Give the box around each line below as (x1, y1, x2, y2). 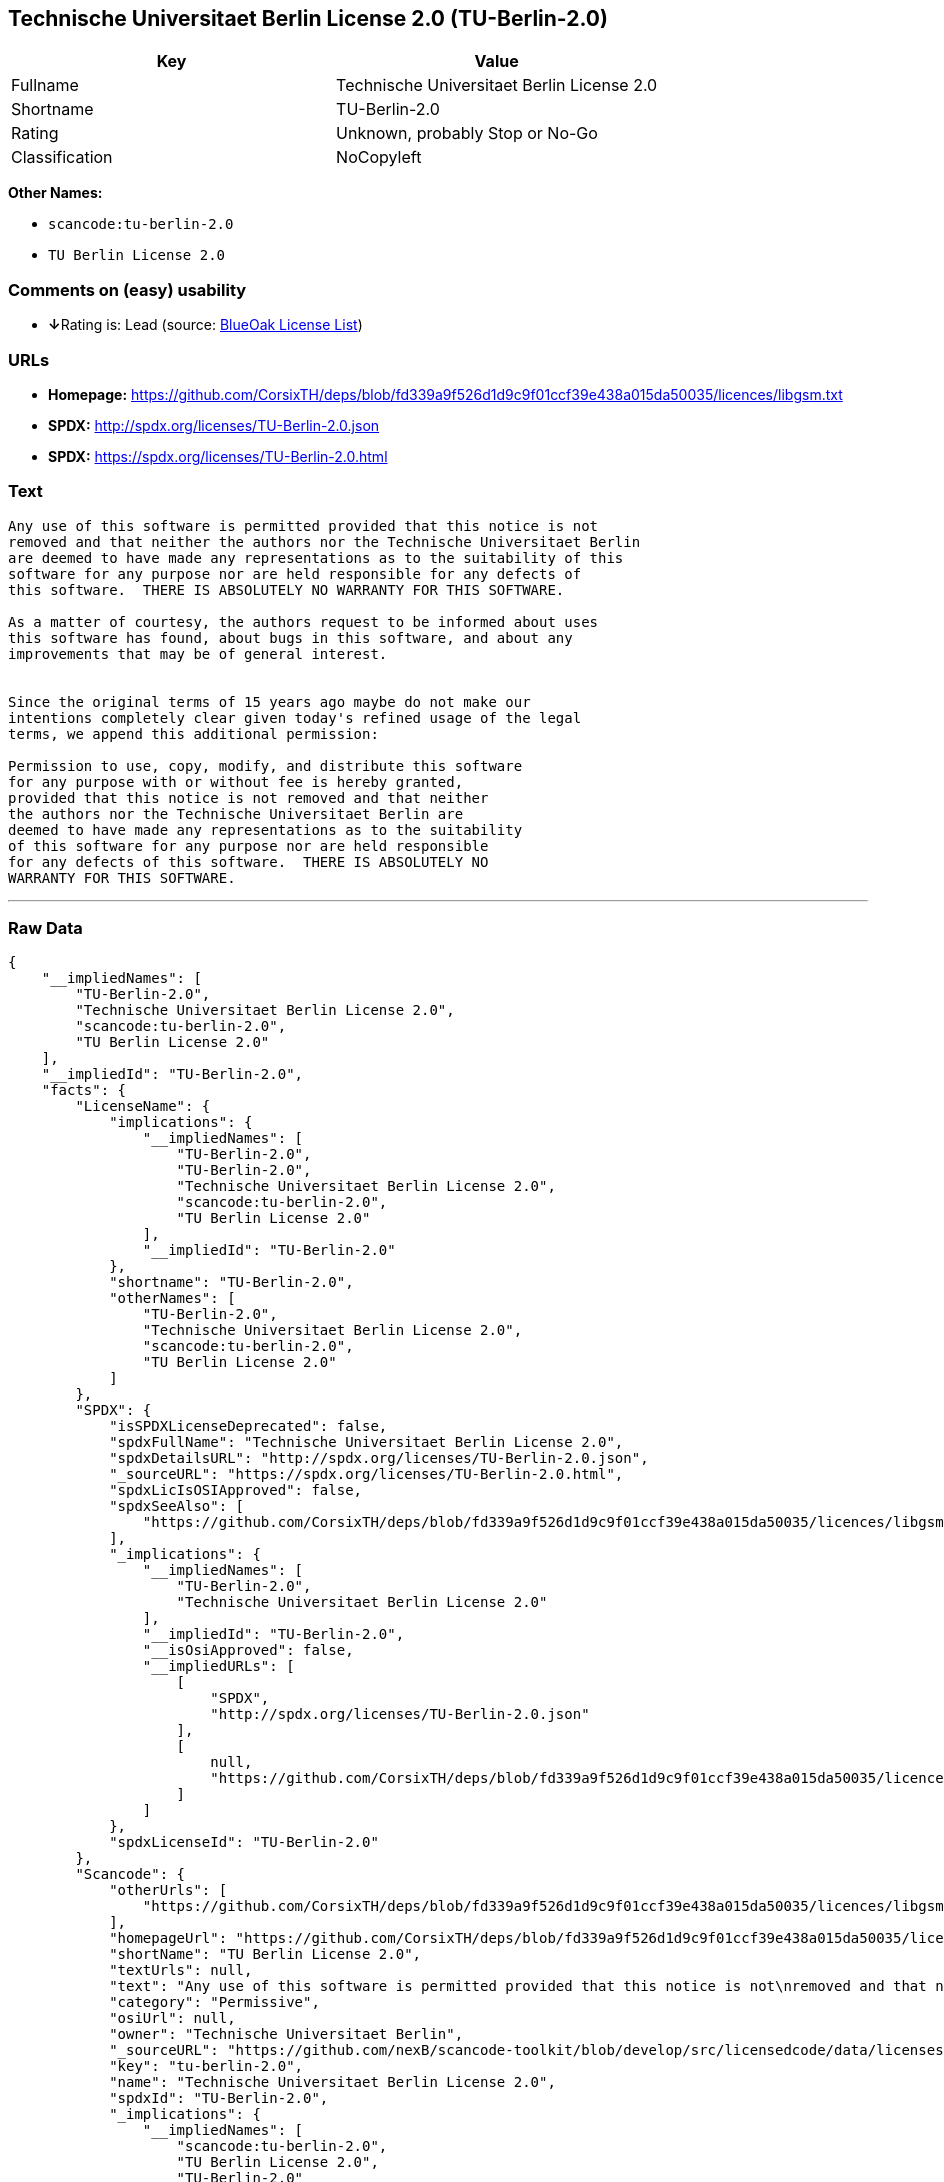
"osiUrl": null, (109, 2010, 236, 2027)
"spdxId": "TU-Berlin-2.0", (109, 2090, 329, 2107)
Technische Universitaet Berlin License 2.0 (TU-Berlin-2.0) (8, 6, 608, 31)
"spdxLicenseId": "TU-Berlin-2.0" (109, 1834, 379, 1851)
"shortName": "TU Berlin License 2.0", (109, 1946, 422, 1963)
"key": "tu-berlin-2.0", (109, 2058, 304, 2075)
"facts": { (41, 1082, 127, 1099)
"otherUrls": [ (109, 1882, 228, 1899)
